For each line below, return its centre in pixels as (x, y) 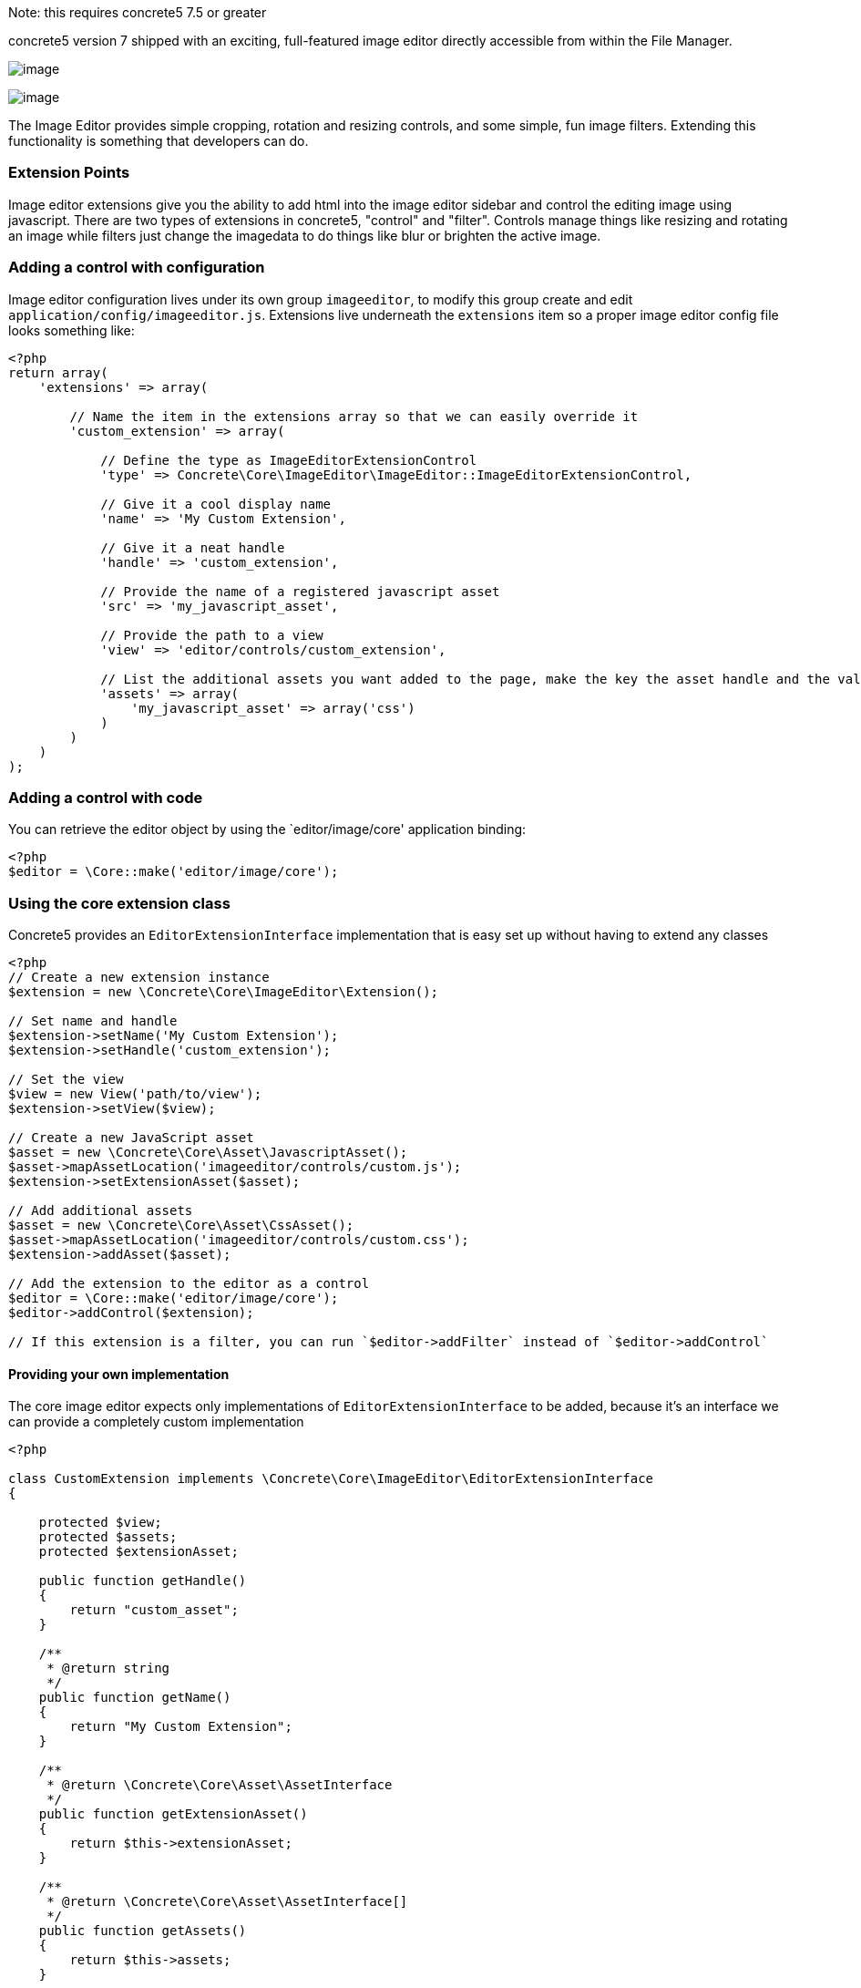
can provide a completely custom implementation (156, 1422)
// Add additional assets (101, 1210)
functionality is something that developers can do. (159, 141)
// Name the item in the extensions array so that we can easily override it (354, 416)
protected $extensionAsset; (138, 1552)
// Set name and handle (93, 1021)
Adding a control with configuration (137, 268)
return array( (58, 372)
